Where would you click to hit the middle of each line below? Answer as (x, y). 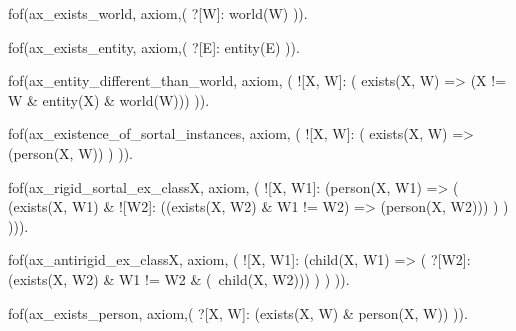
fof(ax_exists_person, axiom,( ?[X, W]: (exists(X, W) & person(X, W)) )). (238, 312)
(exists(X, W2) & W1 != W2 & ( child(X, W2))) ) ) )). (179, 278)
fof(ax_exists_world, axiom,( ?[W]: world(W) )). (158, 13)
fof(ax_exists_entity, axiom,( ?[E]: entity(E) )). (154, 46)
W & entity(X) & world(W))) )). (109, 99)
